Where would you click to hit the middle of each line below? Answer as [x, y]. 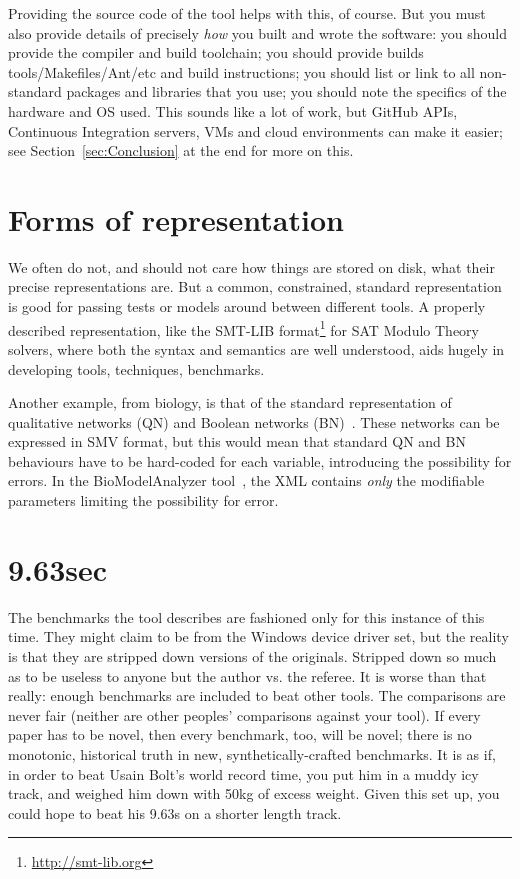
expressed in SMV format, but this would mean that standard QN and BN [237, 441]
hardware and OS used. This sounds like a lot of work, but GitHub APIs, [233, 110]
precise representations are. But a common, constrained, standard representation [255, 286]
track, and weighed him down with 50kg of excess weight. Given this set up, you [254, 793]
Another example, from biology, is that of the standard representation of [230, 402]
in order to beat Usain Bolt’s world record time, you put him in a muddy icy [243, 773]
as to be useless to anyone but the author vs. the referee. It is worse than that [247, 675]
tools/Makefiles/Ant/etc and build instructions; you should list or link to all [241, 71]
